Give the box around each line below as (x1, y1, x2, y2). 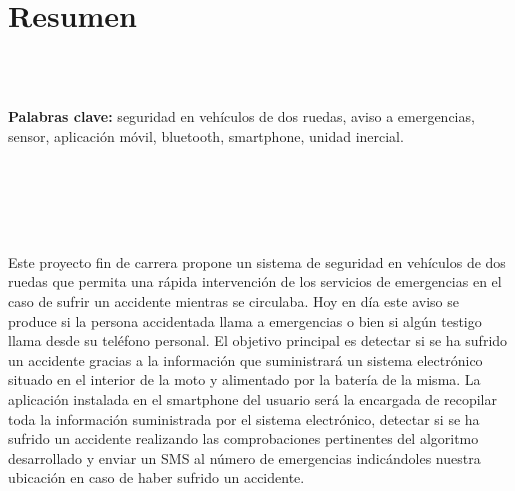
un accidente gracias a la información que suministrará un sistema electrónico (8, 349, 483, 370)
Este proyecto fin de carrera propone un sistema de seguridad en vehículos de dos (8, 251, 506, 272)
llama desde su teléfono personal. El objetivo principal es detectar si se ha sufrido (8, 330, 508, 351)
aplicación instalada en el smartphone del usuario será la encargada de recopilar (8, 389, 497, 410)
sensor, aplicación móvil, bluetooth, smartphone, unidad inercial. (8, 125, 404, 146)
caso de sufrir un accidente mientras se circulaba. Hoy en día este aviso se (8, 291, 459, 312)
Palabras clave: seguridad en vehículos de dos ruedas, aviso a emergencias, (8, 106, 475, 127)
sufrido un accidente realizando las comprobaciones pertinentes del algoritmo (8, 428, 479, 449)
